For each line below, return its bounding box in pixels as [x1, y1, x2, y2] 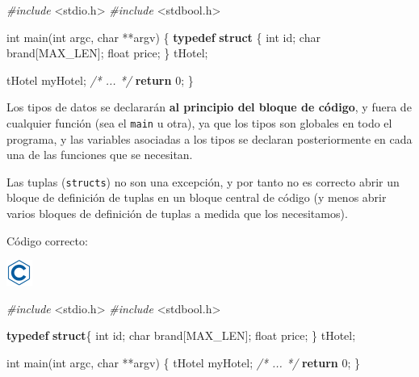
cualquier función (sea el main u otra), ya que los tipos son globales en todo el [6, 114, 392, 131]
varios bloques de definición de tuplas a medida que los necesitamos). [6, 205, 348, 222]
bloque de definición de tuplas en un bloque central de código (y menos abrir [6, 189, 387, 206]
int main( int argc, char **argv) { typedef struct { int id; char [6, 28, 321, 45]
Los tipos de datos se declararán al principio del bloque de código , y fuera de [6, 98, 412, 115]
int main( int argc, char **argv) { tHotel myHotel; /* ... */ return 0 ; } [6, 354, 360, 371]
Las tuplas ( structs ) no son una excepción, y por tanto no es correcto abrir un [6, 173, 400, 190]
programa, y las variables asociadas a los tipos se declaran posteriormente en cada [6, 130, 413, 147]
